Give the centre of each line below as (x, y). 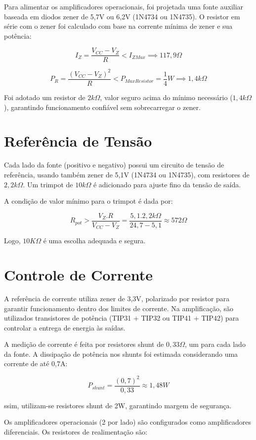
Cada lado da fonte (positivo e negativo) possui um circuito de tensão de (114, 165)
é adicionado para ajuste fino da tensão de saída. (167, 184)
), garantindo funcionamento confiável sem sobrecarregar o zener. (102, 107)
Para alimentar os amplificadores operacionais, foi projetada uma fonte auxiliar (124, 6)
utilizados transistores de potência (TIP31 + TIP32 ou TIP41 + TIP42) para (122, 318)
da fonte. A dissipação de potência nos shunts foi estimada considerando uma (121, 354)
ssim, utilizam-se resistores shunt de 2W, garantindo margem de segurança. (118, 405)
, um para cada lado (215, 344)
